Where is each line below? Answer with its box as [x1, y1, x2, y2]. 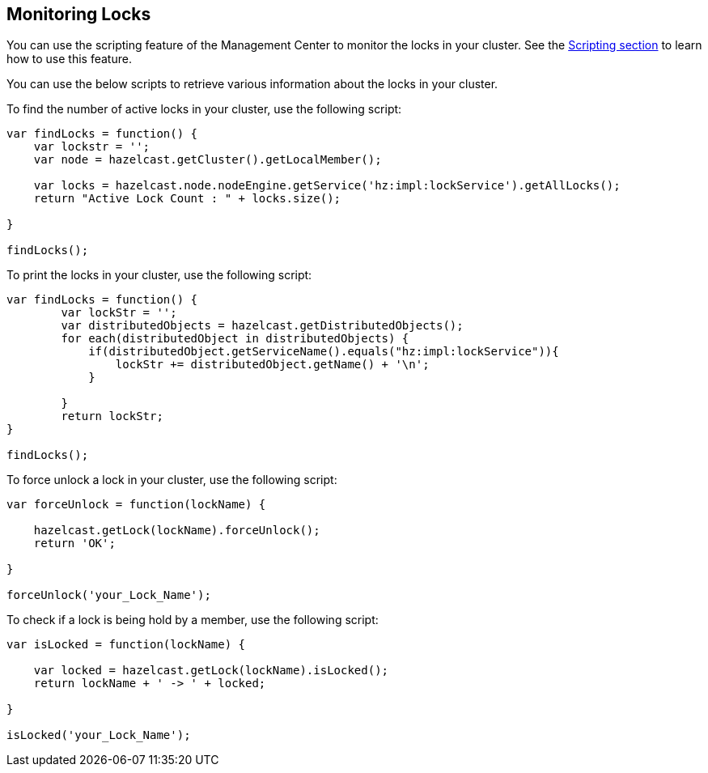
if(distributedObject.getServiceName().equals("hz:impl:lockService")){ [88, 345, 559, 359]
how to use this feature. [6, 52, 132, 66]
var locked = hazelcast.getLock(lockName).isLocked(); [33, 664, 389, 677]
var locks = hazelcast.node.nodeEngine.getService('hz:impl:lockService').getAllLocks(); [33, 179, 621, 193]
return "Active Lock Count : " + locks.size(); [33, 192, 341, 206]
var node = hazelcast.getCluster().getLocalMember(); [33, 153, 382, 167]
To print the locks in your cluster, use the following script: [6, 268, 312, 282]
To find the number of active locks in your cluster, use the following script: [6, 102, 402, 117]
